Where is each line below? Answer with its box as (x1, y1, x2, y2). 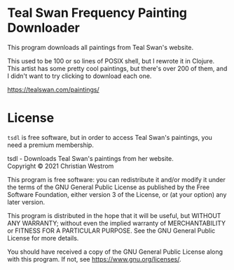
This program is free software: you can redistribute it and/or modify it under (7, 175, 226, 184)
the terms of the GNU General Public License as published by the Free (7, 183, 210, 191)
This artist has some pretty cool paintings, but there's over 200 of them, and (7, 64, 228, 72)
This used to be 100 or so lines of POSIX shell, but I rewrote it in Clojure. (7, 56, 215, 65)
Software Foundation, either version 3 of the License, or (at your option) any (7, 190, 227, 198)
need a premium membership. (7, 141, 95, 149)
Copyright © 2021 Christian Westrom (7, 162, 114, 170)
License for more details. (7, 233, 79, 242)
